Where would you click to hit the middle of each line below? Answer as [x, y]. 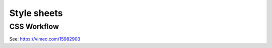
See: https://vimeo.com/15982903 [45, 39]
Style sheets [36, 13]
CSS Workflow [34, 26]
